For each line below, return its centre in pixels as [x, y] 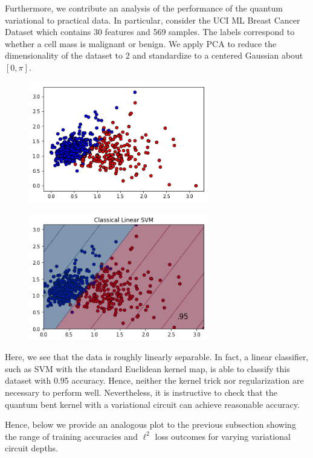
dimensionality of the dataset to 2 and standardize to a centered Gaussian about [154, 55]
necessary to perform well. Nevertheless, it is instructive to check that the [141, 392]
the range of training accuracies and [71, 436]
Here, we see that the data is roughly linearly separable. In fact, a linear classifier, [157, 357]
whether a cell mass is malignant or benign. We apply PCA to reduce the [141, 43]
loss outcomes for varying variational [223, 436]
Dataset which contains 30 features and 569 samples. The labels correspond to [150, 32]
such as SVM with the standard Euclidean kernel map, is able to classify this [147, 368]
